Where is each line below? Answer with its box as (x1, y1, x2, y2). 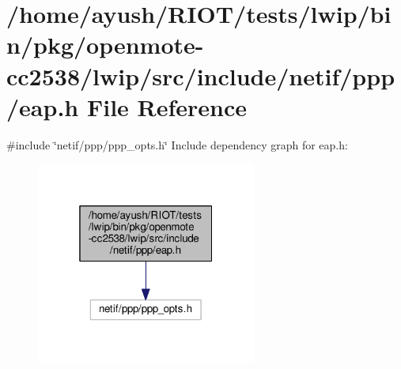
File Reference (86, 90, 248, 122)
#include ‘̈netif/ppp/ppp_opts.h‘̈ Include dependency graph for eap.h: (6, 136, 348, 152)
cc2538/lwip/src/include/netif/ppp (6, 59, 395, 92)
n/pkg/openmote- (6, 28, 204, 61)
